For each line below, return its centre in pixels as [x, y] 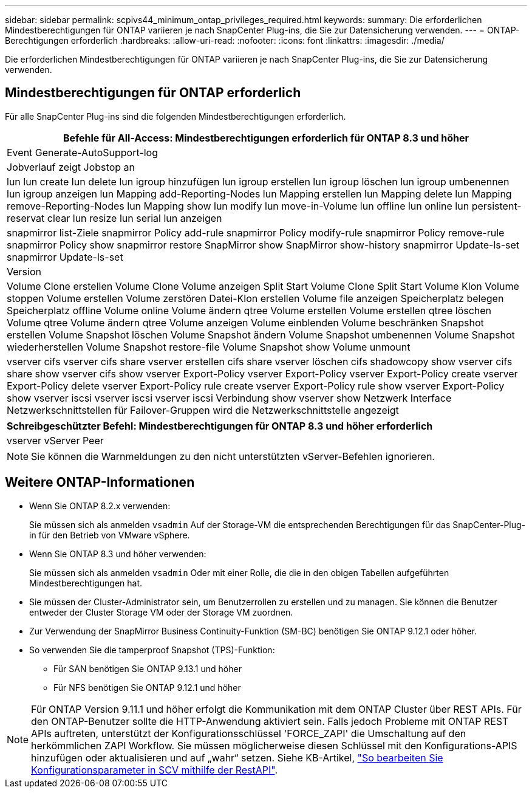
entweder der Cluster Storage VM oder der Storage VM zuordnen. [161, 612]
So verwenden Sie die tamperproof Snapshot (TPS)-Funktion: [152, 650]
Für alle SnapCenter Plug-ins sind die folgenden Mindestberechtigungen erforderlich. [176, 116]
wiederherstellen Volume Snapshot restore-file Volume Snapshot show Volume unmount [209, 347]
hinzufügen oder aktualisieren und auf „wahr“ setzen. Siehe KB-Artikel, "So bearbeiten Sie [237, 757]
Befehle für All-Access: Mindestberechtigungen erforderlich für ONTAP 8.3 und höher [266, 138]
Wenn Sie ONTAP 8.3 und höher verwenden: [118, 554]
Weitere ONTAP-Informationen [100, 482]
